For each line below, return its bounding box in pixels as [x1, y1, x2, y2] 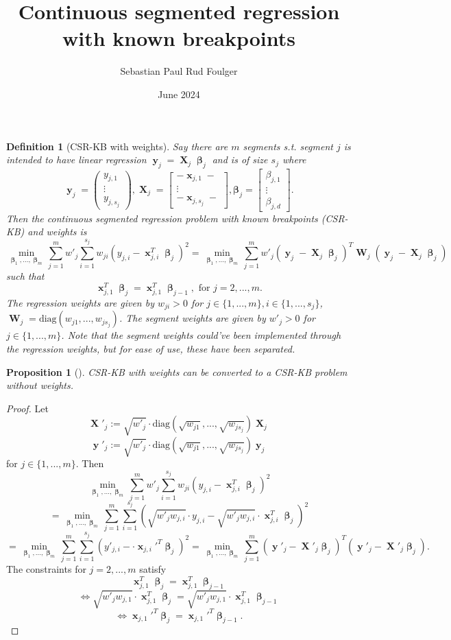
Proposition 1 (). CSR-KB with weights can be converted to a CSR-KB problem [6, 364, 348, 379]
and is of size [212, 152, 268, 167]
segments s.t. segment [243, 139, 333, 153]
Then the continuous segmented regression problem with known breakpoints [6, 211, 318, 225]
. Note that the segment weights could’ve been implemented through [61, 328, 341, 342]
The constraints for [6, 562, 86, 576]
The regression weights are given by [6, 296, 154, 309]
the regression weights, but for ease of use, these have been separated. [6, 342, 295, 356]
